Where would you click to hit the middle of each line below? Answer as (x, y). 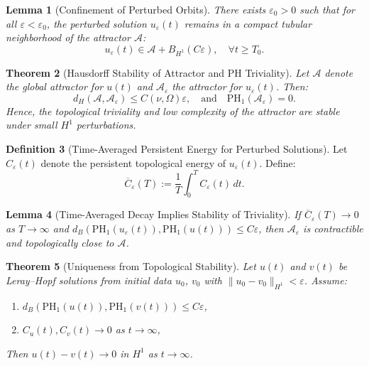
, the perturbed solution (97, 23)
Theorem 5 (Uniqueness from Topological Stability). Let (131, 266)
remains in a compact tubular (248, 23)
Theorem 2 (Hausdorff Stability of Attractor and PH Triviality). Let (158, 72)
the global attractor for (55, 86)
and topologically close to (60, 242)
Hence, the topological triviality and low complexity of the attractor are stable (173, 111)
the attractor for (207, 86)
